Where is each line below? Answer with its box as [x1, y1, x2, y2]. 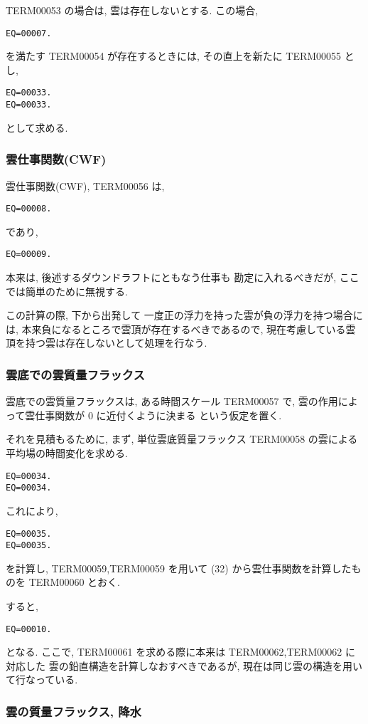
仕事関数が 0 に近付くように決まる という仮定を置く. [35, 407, 282, 422]
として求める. [6, 120, 68, 135]
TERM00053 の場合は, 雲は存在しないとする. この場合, [6, 3, 259, 17]
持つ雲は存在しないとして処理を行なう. [25, 335, 207, 350]
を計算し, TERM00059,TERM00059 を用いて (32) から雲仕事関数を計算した [6, 560, 352, 575]
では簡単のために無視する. [6, 283, 128, 298]
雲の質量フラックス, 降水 [6, 702, 141, 720]
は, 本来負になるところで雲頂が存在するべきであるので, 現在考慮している [6, 321, 346, 336]
